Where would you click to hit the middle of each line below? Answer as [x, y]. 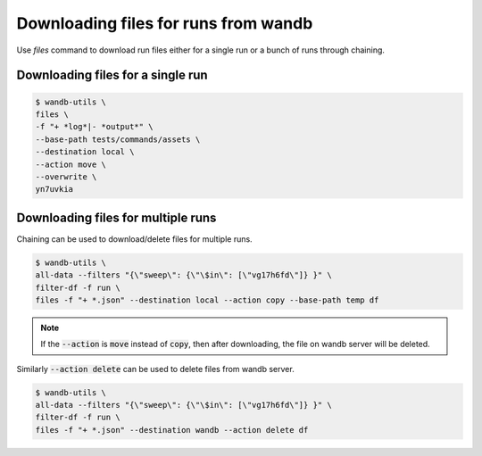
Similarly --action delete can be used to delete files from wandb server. [155, 369]
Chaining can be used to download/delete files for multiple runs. [135, 239]
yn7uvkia [54, 189]
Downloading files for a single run [112, 75]
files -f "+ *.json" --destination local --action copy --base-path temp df [207, 300]
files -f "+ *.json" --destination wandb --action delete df [172, 430]
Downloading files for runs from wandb [165, 23]
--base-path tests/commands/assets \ [118, 139]
